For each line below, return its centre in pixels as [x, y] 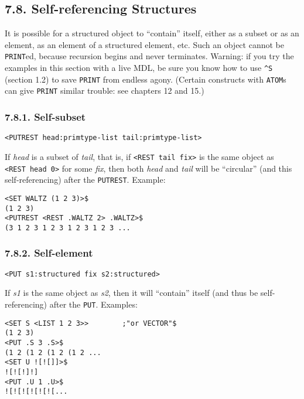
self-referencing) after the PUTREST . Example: [85, 180]
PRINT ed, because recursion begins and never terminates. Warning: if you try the [149, 56]
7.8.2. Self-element [49, 253]
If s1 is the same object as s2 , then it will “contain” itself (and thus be [131, 293]
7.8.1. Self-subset [45, 116]
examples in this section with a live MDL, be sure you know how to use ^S [139, 68]
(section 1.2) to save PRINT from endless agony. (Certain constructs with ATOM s [146, 79]
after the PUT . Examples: [93, 304]
